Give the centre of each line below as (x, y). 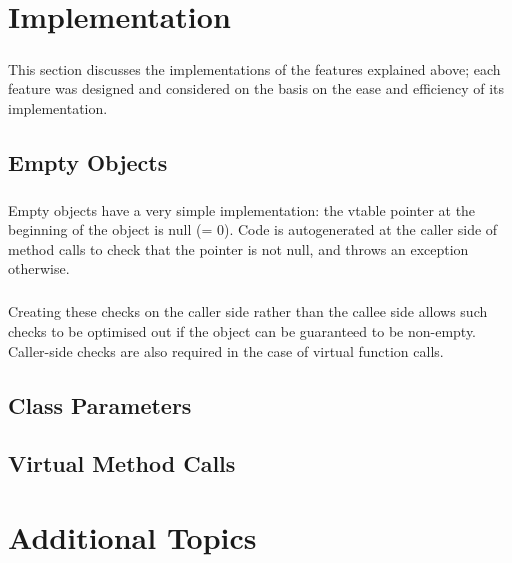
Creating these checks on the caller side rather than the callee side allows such (248, 311)
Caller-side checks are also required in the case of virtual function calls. (226, 350)
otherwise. (39, 268)
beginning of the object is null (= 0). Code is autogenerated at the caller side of (253, 229)
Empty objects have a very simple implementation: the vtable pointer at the (242, 209)
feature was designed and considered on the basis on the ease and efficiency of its (256, 88)
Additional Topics (132, 536)
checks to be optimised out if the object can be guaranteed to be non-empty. (242, 331)
